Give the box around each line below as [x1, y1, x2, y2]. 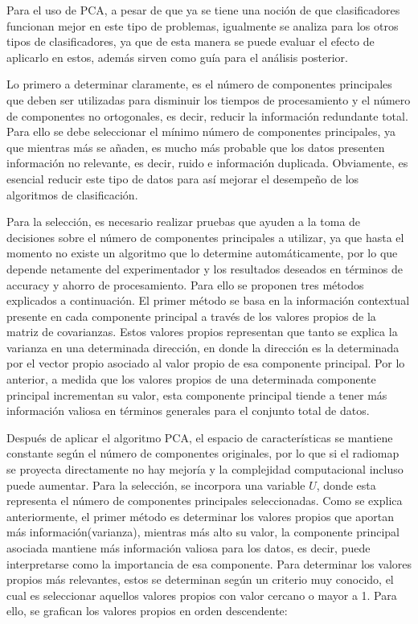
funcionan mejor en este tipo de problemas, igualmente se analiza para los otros [6, 17, 399, 34]
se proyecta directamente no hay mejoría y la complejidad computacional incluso [6, 461, 404, 478]
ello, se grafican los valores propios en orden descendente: [6, 602, 288, 619]
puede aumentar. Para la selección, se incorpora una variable [6, 476, 305, 493]
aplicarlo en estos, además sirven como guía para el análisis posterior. [6, 48, 348, 65]
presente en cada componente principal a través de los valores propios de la [6, 307, 376, 324]
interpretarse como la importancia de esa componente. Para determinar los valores [6, 555, 412, 572]
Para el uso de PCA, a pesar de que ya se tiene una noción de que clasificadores [6, 2, 400, 18]
